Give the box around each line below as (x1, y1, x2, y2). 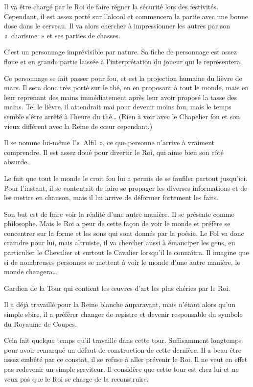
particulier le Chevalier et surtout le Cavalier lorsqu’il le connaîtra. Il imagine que (4, 247, 249, 258)
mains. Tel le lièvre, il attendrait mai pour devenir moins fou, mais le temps (4, 102, 231, 112)
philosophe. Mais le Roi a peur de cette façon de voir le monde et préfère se (4, 218, 230, 229)
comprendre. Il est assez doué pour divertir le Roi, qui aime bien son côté (4, 147, 224, 157)
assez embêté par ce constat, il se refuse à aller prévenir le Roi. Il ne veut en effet (4, 354, 248, 364)
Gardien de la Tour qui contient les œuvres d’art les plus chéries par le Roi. (4, 283, 230, 293)
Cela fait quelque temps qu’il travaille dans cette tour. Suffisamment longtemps (4, 335, 242, 345)
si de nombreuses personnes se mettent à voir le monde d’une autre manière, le (4, 257, 240, 267)
